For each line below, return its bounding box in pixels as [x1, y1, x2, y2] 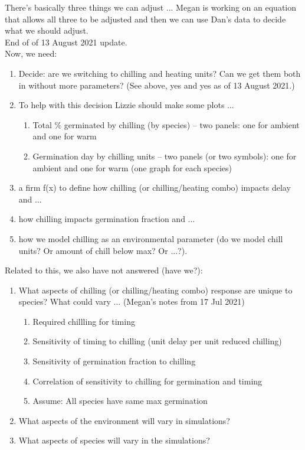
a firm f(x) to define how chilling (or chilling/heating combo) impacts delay [18, 181, 291, 194]
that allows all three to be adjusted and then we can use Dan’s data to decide [5, 12, 286, 25]
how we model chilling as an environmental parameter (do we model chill [18, 232, 283, 244]
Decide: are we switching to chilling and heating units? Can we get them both [18, 67, 301, 79]
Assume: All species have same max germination [32, 394, 208, 407]
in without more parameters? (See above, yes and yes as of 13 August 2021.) [18, 79, 295, 91]
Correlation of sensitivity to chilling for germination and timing [32, 374, 263, 387]
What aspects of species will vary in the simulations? [18, 434, 210, 446]
